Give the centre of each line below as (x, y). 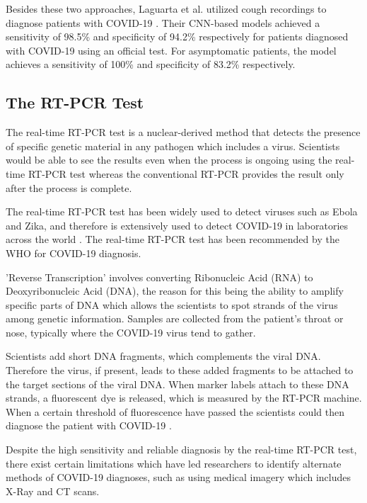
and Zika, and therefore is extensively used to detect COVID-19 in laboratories (177, 225)
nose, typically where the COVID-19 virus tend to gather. (131, 332)
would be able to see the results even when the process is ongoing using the (169, 160)
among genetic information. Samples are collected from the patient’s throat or (175, 318)
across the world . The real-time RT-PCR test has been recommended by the (173, 239)
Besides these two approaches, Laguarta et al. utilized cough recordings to (166, 9)
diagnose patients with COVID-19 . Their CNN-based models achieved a (163, 22)
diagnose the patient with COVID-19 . (89, 425)
